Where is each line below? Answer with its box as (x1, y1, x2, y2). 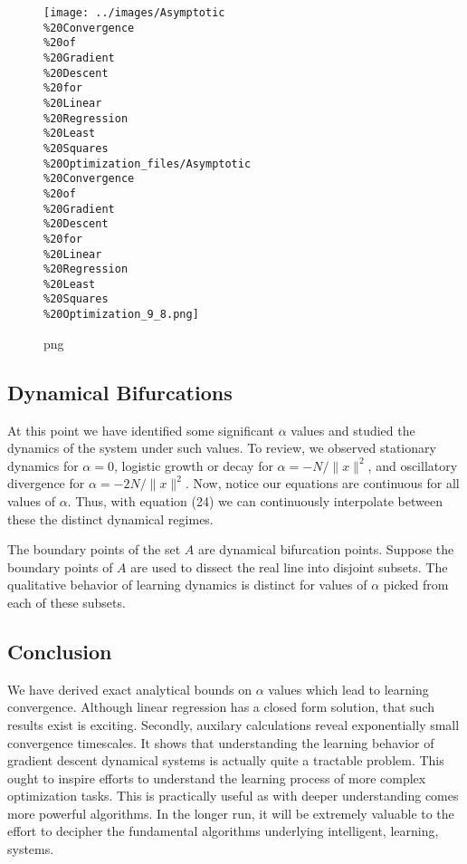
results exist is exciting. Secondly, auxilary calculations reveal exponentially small (7, 715, 460, 734)
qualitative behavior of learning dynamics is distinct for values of (7, 575, 367, 594)
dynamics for (7, 456, 79, 475)
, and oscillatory (367, 456, 458, 475)
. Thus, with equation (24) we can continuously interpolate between (67, 491, 443, 510)
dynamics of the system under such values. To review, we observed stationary (7, 438, 436, 457)
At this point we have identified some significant (7, 420, 274, 439)
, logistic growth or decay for (113, 456, 273, 475)
